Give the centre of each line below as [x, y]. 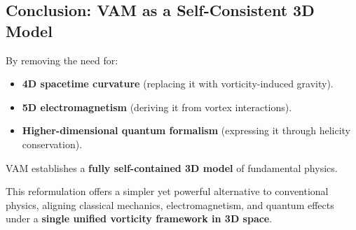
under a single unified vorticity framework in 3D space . [139, 218]
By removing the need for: [62, 60]
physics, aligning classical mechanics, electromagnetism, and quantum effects [170, 204]
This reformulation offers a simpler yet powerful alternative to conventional [167, 191]
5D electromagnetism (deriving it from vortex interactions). [157, 107]
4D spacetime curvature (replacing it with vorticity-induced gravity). [178, 84]
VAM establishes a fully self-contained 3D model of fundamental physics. [172, 167]
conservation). [52, 144]
